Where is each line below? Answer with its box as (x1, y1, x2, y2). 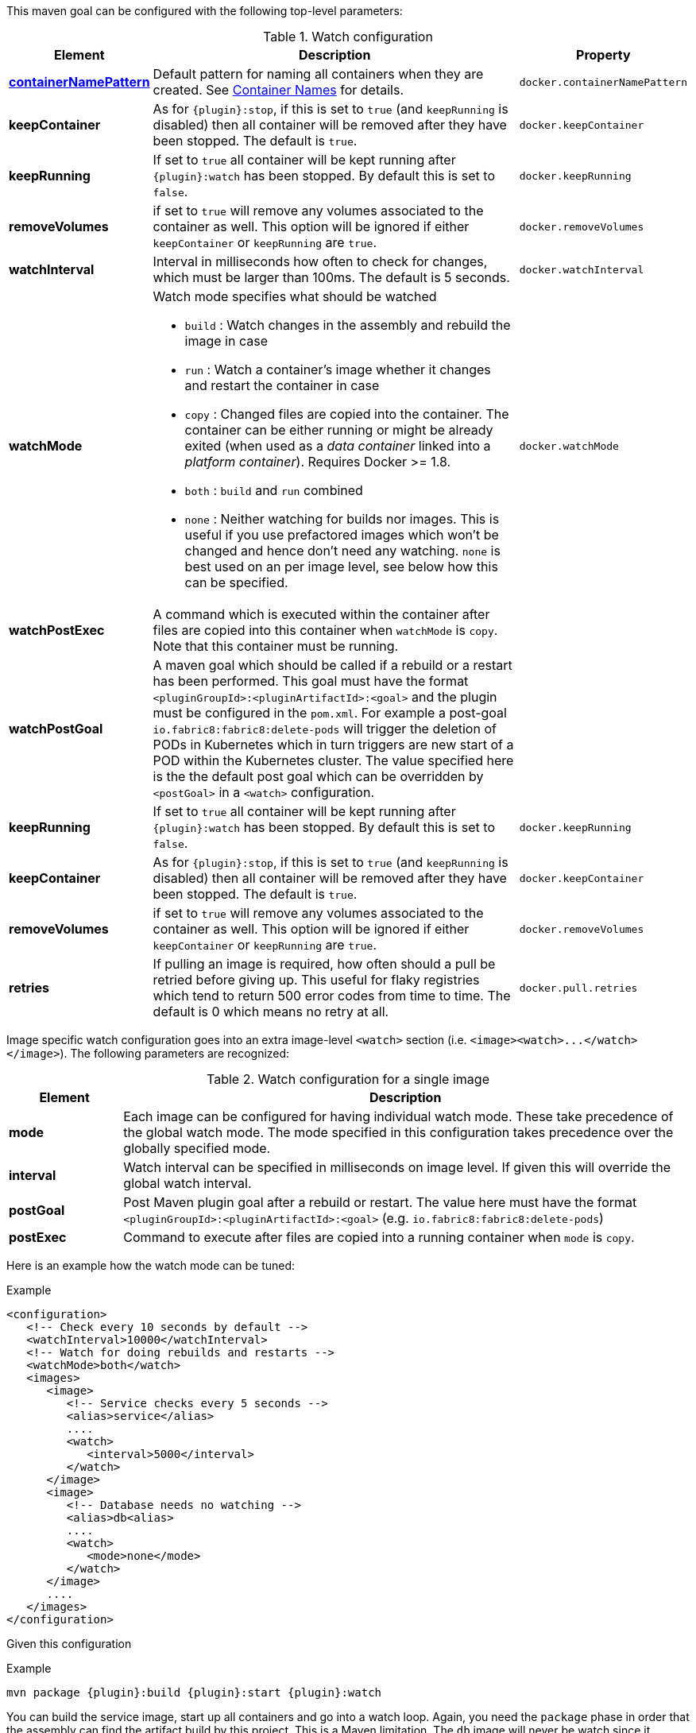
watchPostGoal (9, 721, 103, 737)
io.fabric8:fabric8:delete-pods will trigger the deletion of (153, 721, 497, 737)
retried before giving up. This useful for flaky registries (153, 972, 480, 988)
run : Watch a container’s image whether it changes (184, 362, 491, 377)
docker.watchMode (519, 439, 619, 452)
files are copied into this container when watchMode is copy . (153, 622, 498, 638)
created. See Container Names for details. (153, 82, 404, 98)
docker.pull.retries (519, 981, 638, 994)
